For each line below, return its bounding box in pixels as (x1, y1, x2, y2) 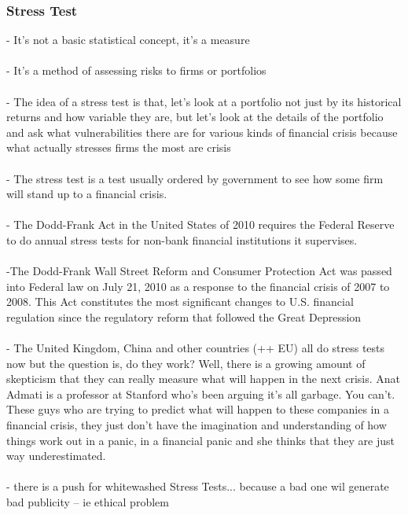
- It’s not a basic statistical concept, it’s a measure (6, 31, 250, 48)
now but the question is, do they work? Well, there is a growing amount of (6, 355, 366, 371)
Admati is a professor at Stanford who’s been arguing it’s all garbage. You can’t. (6, 385, 395, 402)
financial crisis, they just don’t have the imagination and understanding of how (6, 417, 387, 433)
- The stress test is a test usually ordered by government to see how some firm (6, 170, 384, 186)
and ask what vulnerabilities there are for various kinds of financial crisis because (6, 123, 398, 140)
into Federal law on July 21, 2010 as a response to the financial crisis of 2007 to (6, 278, 390, 294)
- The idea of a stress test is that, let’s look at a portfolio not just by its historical (6, 93, 402, 109)
